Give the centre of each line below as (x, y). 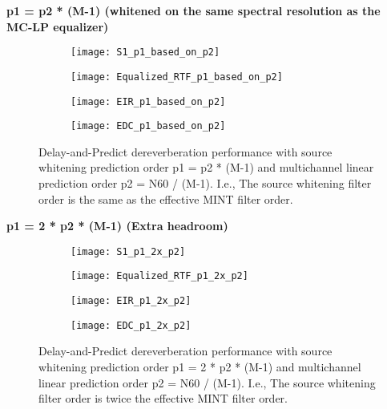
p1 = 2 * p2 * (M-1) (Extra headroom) (117, 226)
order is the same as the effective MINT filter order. (166, 198)
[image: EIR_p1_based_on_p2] (148, 101)
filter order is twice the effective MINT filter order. (163, 398)
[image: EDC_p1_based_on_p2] (148, 126)
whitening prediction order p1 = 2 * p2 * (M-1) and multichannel (200, 366)
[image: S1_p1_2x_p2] (128, 251)
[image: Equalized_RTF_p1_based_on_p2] (177, 77)
